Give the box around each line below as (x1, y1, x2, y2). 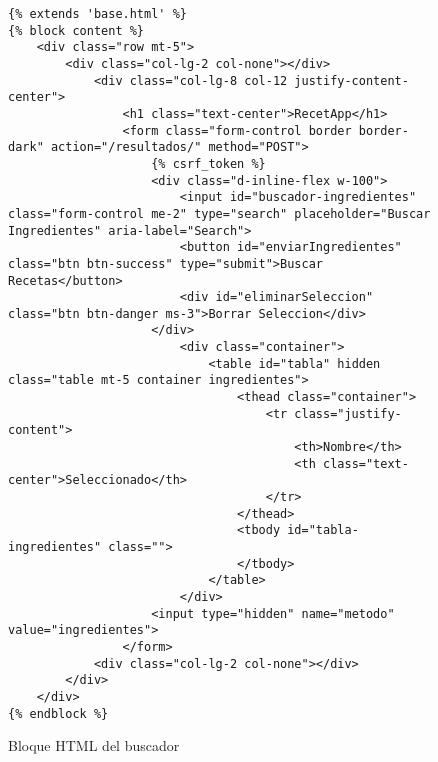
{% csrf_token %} (151, 156, 266, 171)
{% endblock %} (8, 706, 109, 721)
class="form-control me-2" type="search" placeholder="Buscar (8, 206, 431, 221)
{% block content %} (8, 23, 145, 38)
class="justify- (294, 406, 402, 421)
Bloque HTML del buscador (8, 735, 180, 756)
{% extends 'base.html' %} (8, 7, 187, 21)
